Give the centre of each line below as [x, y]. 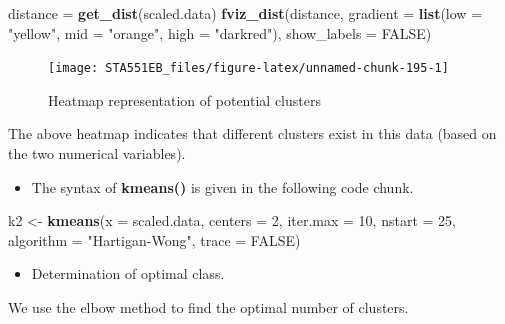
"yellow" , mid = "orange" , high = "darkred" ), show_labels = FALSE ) [220, 32]
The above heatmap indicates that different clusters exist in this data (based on [252, 133]
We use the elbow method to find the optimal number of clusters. [208, 307]
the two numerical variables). [97, 153]
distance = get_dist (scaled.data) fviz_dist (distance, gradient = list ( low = [245, 13]
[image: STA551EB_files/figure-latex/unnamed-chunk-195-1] [248, 68]
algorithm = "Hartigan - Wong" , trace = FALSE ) [154, 239]
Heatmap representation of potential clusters [184, 99]
